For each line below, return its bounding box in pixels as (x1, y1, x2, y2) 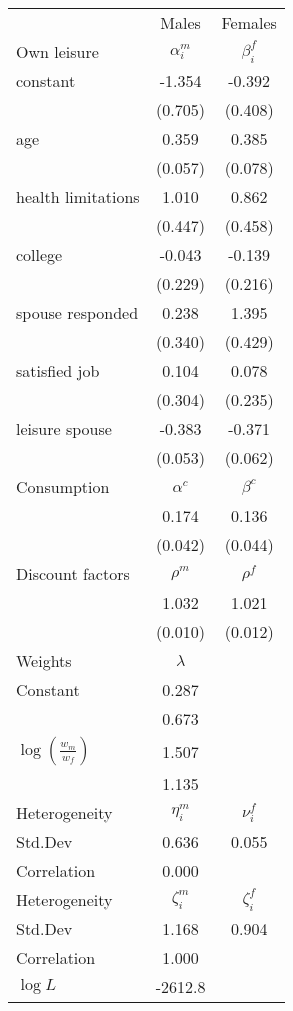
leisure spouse (16, 417, 112, 440)
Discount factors (16, 562, 130, 585)
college (16, 243, 63, 266)
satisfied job (16, 359, 100, 382)
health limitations (16, 185, 140, 208)
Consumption (16, 475, 110, 498)
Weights (16, 649, 72, 672)
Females (221, 11, 277, 34)
